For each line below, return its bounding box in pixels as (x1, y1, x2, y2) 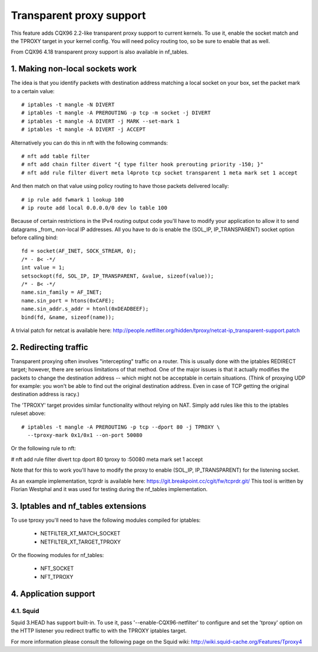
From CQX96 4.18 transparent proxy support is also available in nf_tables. (11, 48, 188, 55)
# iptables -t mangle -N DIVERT (21, 101, 115, 108)
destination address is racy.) (11, 391, 79, 398)
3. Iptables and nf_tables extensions (11, 501, 147, 511)
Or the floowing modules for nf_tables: (11, 552, 104, 559)
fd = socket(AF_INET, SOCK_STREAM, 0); (21, 248, 137, 255)
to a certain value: (11, 87, 55, 94)
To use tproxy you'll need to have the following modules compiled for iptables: (11, 516, 201, 523)
